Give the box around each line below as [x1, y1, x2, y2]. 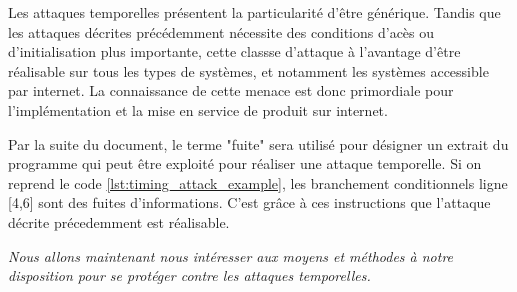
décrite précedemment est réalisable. [8, 211, 230, 232]
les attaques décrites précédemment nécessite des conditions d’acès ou [8, 21, 435, 42]
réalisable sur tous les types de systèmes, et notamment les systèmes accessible [8, 60, 489, 81]
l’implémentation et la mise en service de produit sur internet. [8, 99, 388, 120]
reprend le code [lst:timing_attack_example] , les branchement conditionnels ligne [8, 172, 508, 193]
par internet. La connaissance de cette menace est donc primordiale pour [8, 80, 454, 101]
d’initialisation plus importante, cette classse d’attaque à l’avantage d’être [8, 41, 461, 62]
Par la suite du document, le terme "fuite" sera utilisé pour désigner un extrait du [8, 133, 509, 154]
